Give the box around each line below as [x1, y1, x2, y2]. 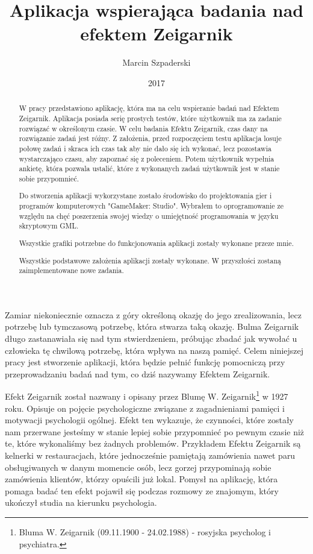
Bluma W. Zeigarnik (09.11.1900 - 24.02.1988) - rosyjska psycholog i [19, 525, 271, 538]
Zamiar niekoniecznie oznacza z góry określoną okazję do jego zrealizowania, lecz [5, 308, 302, 321]
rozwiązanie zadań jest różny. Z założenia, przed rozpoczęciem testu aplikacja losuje [19, 133, 282, 143]
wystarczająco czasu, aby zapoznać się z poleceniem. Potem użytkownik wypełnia [19, 153, 274, 163]
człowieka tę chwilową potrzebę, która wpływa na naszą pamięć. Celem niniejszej [5, 344, 304, 356]
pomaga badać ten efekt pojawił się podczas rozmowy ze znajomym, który [5, 484, 279, 497]
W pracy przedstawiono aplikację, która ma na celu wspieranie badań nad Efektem [19, 103, 279, 113]
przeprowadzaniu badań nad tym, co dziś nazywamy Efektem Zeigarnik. [5, 367, 270, 380]
